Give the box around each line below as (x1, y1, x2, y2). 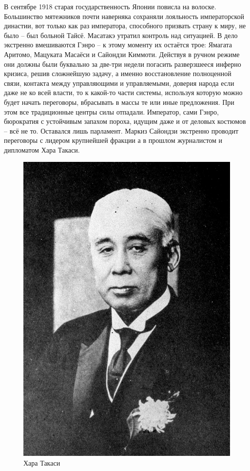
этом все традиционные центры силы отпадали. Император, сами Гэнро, (4, 106, 219, 117)
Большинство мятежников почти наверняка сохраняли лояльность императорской (4, 11, 244, 21)
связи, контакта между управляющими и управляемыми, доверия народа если (4, 78, 234, 88)
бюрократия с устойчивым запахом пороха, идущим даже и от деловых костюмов (4, 116, 246, 126)
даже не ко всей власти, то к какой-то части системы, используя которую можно (4, 87, 243, 98)
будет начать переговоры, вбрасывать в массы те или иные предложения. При (4, 97, 234, 107)
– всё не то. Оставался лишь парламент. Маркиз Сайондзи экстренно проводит (4, 125, 239, 136)
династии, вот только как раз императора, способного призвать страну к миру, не (4, 20, 246, 31)
